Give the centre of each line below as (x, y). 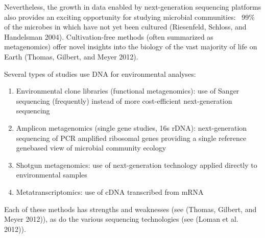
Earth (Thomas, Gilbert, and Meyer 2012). (71, 56)
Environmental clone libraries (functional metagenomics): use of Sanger (128, 91)
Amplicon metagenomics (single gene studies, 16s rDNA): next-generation (131, 127)
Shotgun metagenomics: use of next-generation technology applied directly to (137, 165)
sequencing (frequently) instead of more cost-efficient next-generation (124, 100)
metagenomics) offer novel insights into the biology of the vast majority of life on (131, 47)
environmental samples (52, 175)
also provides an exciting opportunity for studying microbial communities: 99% (129, 17)
